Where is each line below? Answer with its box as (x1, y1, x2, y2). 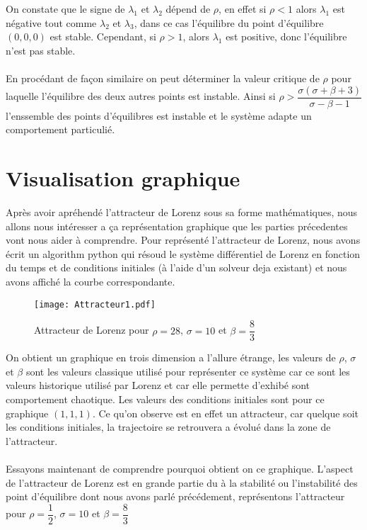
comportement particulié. (6, 122, 115, 137)
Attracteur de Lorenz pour (34, 322, 149, 337)
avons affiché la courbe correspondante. (6, 274, 175, 288)
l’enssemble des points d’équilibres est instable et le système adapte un (6, 108, 312, 123)
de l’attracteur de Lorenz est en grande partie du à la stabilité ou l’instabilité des (6, 475, 358, 490)
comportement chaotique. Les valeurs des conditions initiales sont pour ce (6, 392, 325, 406)
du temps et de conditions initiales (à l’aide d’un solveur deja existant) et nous (6, 260, 347, 275)
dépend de (165, 1, 211, 16)
